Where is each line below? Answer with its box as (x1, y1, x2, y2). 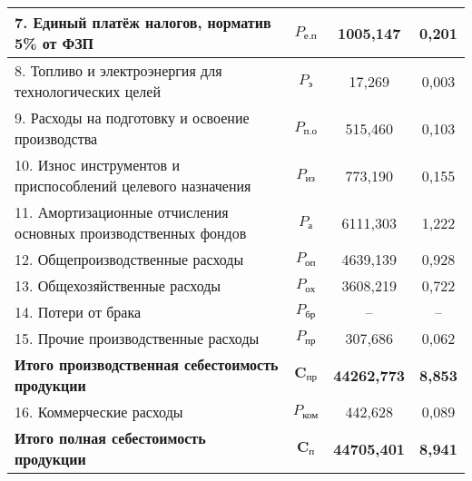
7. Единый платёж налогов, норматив (15, 12, 271, 33)
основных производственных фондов (15, 222, 247, 243)
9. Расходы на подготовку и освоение (15, 107, 250, 128)
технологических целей (15, 81, 161, 102)
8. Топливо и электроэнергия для (15, 60, 222, 81)
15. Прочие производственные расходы (15, 328, 260, 348)
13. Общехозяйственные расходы (15, 275, 221, 296)
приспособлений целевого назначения (15, 175, 251, 196)
